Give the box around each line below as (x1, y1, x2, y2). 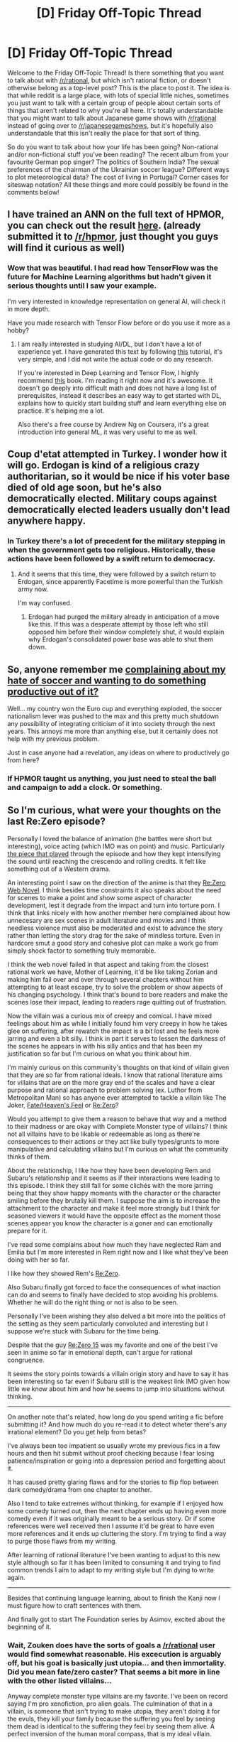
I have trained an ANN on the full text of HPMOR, (7, 208, 225, 221)
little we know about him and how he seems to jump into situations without (7, 1384, 225, 1393)
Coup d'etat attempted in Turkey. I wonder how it (7, 448, 227, 460)
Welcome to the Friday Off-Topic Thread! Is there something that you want (7, 68, 225, 77)
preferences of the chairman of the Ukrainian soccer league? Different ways (7, 165, 229, 173)
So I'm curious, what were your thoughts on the (7, 804, 222, 816)
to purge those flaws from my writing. (7, 1537, 118, 1545)
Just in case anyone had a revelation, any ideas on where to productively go (7, 748, 229, 757)
